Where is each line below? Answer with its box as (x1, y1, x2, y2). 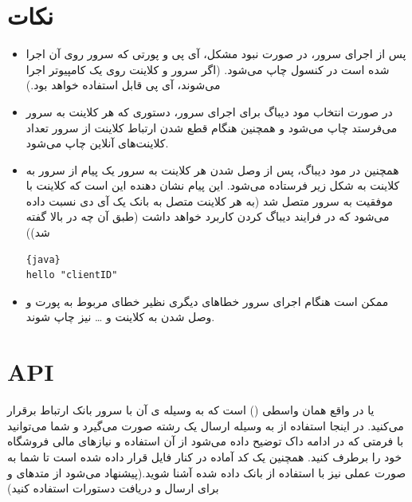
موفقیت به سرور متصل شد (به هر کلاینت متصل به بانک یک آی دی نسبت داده (26, 192, 393, 209)
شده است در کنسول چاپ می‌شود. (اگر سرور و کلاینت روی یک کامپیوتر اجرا (26, 61, 390, 77)
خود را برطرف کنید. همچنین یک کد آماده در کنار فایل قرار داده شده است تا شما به (7, 448, 402, 465)
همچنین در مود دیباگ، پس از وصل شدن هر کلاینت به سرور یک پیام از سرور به (26, 161, 399, 178)
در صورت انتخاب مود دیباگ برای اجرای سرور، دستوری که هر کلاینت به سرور (26, 103, 393, 120)
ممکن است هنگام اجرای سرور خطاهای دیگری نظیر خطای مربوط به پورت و (26, 292, 389, 309)
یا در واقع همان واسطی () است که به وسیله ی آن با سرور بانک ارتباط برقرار (7, 402, 375, 418)
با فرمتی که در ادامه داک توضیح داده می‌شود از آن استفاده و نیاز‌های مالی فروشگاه (7, 433, 404, 449)
